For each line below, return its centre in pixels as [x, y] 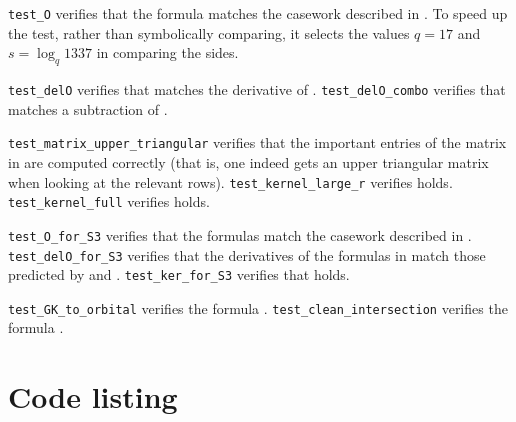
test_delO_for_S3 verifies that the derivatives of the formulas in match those [247, 254]
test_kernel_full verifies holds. [109, 201]
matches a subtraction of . [88, 108]
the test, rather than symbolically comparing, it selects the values [209, 32]
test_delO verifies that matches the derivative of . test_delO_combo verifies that [257, 89]
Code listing [93, 396]
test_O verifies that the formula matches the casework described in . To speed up [258, 13]
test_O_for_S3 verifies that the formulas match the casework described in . [240, 234]
